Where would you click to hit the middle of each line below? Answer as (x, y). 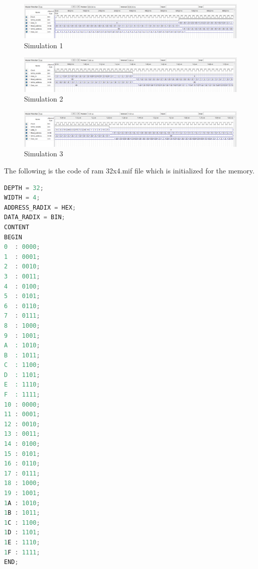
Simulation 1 (44, 45)
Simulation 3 (44, 154)
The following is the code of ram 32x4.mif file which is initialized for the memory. (129, 170)
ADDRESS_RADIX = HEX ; (40, 207)
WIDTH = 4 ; (22, 198)
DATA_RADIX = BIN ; (35, 217)
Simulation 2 (44, 99)
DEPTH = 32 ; (24, 188)
